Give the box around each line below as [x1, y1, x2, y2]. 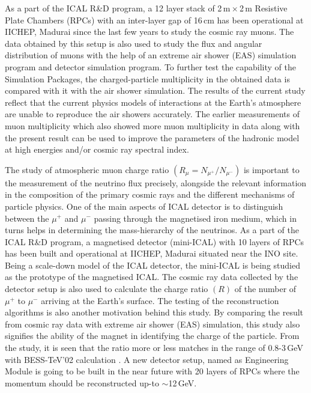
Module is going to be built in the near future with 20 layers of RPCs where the [5, 365, 300, 377]
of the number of [234, 282, 297, 295]
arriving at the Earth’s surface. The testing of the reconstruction [41, 294, 279, 306]
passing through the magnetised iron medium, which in [94, 212, 297, 224]
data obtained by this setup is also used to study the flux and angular [5, 37, 262, 49]
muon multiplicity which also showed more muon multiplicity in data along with [5, 119, 300, 132]
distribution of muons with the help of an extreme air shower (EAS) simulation [5, 49, 297, 61]
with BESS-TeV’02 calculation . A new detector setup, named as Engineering [5, 353, 289, 365]
